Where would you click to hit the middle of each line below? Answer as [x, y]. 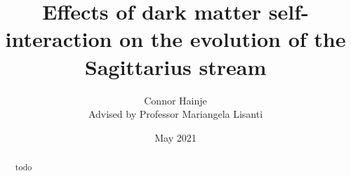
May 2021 [175, 137]
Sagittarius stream [175, 66]
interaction [59, 39]
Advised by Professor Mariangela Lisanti [175, 114]
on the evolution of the [233, 39]
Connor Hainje [175, 100]
